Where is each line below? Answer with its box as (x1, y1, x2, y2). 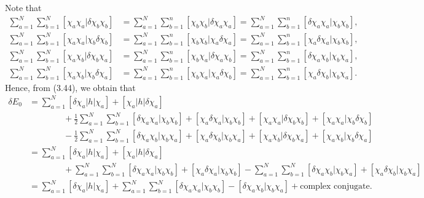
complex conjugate (300, 182, 370, 191)
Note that (5, 1, 42, 14)
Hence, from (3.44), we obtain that (5, 81, 136, 93)
